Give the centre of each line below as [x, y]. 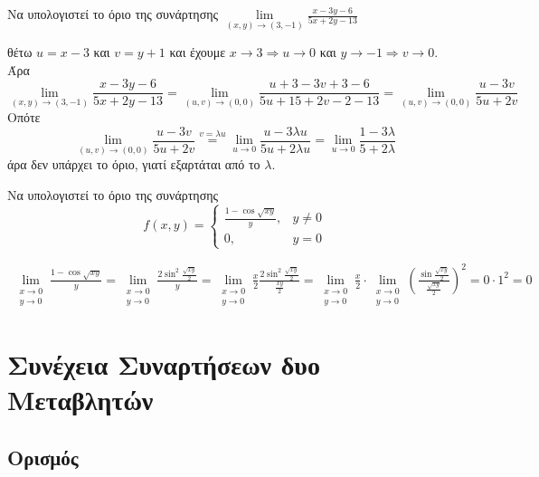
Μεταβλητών [80, 399]
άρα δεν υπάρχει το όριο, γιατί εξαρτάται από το [134, 164]
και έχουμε [198, 52]
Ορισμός [43, 457]
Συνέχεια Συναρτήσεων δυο [164, 363]
